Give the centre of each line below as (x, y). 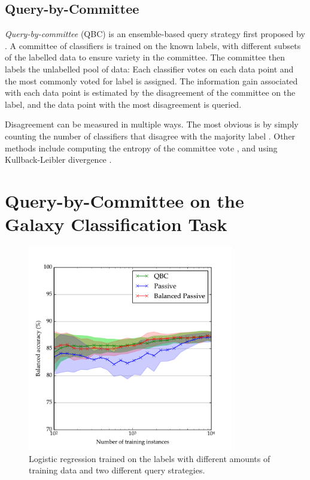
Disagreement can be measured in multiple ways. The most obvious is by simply (152, 124)
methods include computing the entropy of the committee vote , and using (141, 148)
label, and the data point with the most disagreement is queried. (123, 104)
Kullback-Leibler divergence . (58, 160)
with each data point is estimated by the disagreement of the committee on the (150, 92)
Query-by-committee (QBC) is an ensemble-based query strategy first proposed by (155, 34)
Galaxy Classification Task (116, 224)
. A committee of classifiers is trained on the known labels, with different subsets (153, 45)
